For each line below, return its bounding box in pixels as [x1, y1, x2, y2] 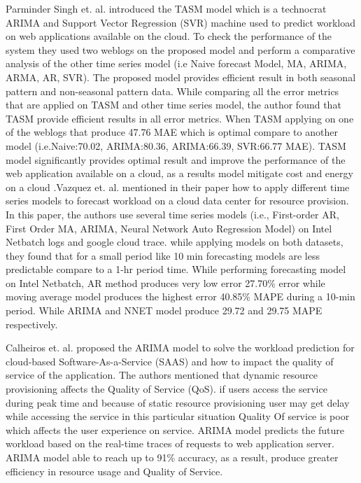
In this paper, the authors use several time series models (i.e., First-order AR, [6, 206, 339, 221]
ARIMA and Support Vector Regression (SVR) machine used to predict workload [6, 15, 355, 29]
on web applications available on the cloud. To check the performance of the [6, 29, 332, 43]
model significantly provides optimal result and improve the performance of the [6, 152, 346, 167]
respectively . [6, 316, 58, 331]
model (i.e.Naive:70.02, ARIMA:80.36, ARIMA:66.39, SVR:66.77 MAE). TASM [6, 138, 346, 153]
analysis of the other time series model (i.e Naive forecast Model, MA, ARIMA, [6, 56, 347, 71]
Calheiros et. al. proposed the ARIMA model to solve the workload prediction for [6, 340, 355, 355]
